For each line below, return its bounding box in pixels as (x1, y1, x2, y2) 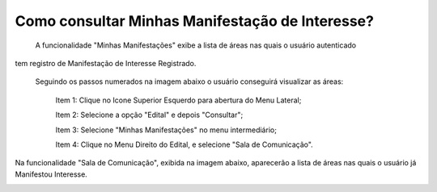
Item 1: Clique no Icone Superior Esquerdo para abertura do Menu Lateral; (55, 95, 302, 105)
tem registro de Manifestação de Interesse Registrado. (15, 58, 197, 68)
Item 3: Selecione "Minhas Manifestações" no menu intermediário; (55, 125, 277, 135)
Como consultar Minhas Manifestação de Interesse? (15, 12, 374, 30)
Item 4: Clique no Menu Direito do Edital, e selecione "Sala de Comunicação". (55, 140, 313, 149)
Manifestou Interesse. (15, 169, 88, 179)
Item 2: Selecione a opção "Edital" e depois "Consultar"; (55, 110, 244, 120)
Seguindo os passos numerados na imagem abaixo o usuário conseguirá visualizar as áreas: (35, 77, 344, 86)
